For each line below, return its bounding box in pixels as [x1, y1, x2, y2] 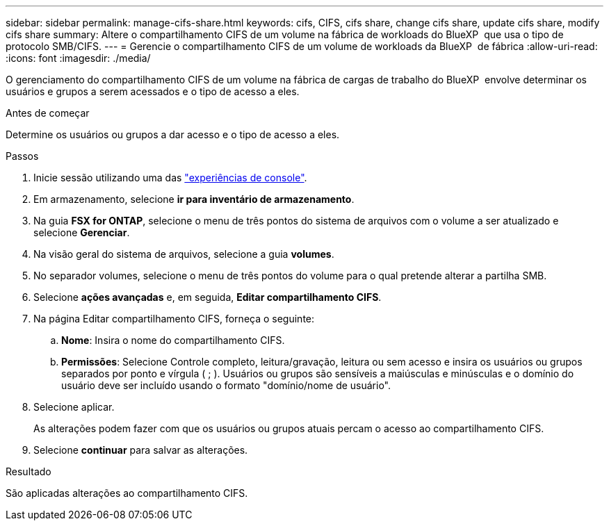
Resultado [6, 466, 51, 477]
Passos [6, 150, 39, 162]
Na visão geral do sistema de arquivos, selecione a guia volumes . [33, 248, 334, 260]
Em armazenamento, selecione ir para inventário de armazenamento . [33, 193, 355, 205]
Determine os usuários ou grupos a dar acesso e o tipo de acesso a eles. [6, 129, 340, 140]
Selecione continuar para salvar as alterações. [33, 444, 248, 456]
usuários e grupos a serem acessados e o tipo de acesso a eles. [6, 85, 300, 97]
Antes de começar [6, 107, 90, 119]
